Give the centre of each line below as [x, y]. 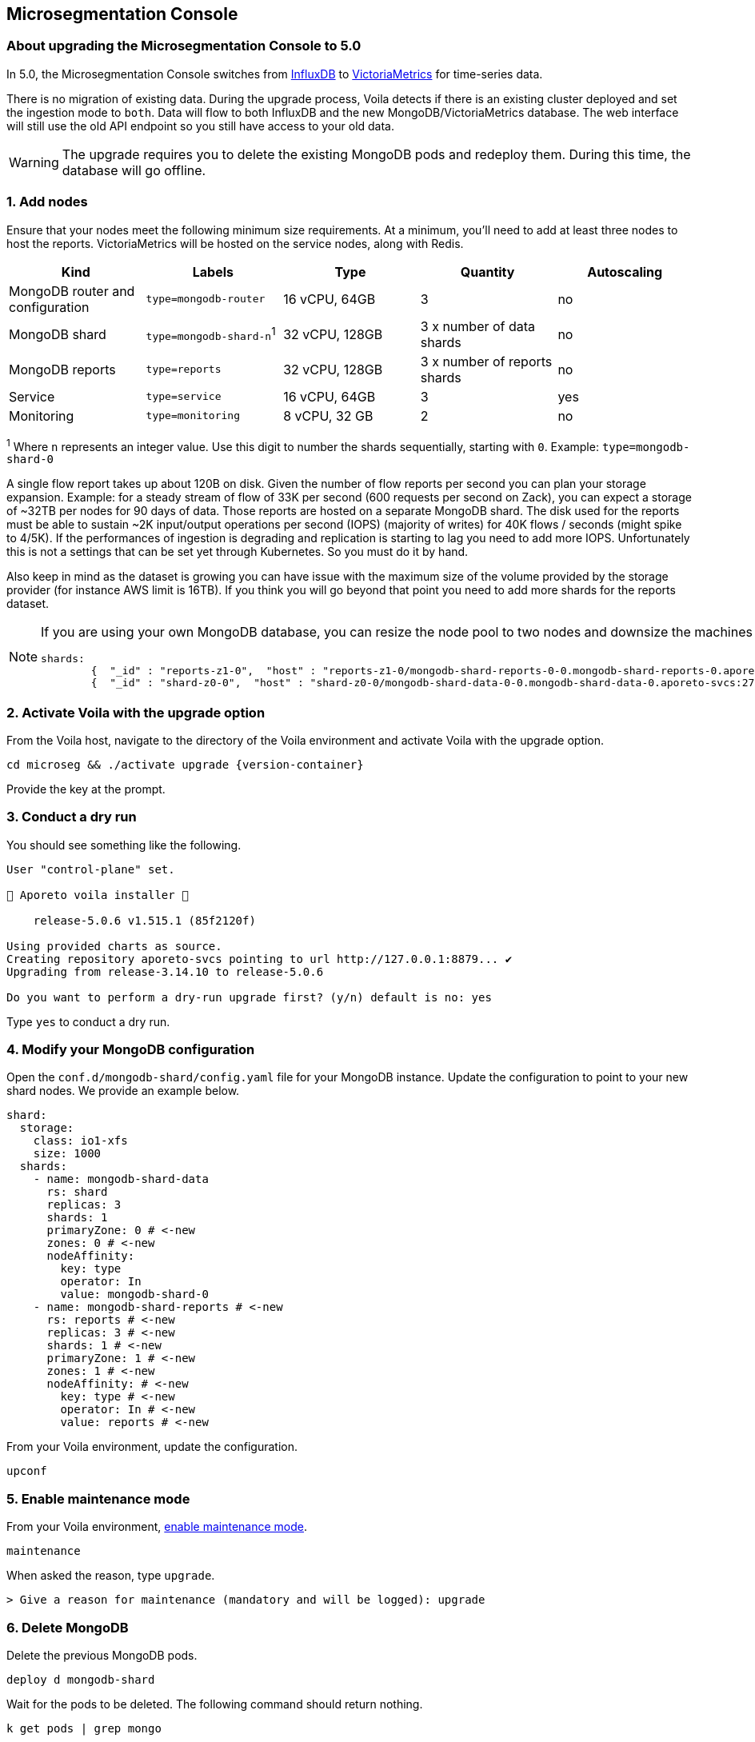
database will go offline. [134, 170]
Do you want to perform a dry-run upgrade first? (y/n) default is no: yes [249, 997]
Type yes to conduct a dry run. [88, 1021]
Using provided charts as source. [114, 946]
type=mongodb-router [206, 299]
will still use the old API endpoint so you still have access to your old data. [201, 126]
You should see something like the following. [124, 845]
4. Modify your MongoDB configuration [131, 1050]
